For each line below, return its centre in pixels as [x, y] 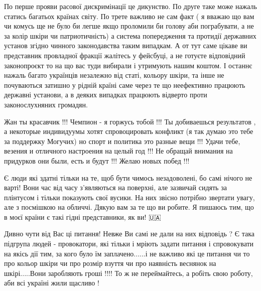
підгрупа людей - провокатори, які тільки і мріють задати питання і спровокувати [129, 244]
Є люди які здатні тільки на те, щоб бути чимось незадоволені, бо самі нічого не [128, 177]
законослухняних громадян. [46, 104]
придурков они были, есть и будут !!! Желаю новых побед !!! [97, 160]
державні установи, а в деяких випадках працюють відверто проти [106, 95]
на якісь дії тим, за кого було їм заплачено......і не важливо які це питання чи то [127, 253]
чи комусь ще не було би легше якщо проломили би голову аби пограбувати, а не [129, 26]
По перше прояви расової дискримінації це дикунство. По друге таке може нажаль [130, 6]
